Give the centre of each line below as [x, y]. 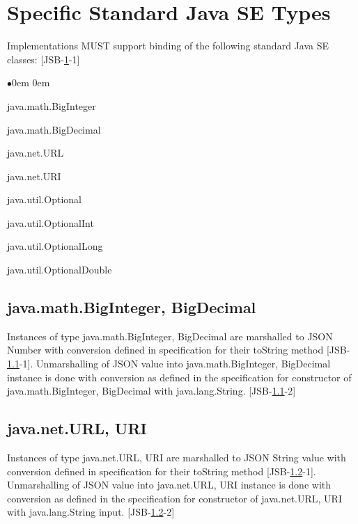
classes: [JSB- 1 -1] [44, 59]
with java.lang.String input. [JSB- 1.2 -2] [91, 512]
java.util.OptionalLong [55, 246]
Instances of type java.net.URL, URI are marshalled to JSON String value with [177, 458]
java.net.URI [34, 176]
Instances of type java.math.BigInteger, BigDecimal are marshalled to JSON [170, 336]
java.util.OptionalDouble [60, 270]
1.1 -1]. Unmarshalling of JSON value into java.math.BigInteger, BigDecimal [169, 364]
